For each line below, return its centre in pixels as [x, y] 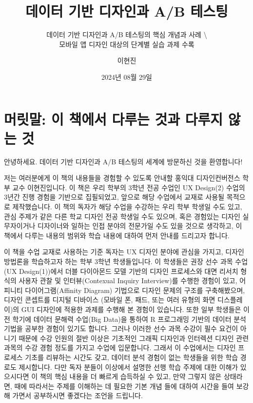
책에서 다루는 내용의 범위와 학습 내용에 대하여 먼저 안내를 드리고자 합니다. [117, 235]
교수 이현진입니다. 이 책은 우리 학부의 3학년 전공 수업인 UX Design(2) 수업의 [129, 187]
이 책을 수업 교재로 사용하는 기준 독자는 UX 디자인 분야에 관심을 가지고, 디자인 [124, 252]
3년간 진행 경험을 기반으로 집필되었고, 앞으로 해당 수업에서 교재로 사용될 [114, 197]
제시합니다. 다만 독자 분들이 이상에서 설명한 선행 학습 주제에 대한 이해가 [128, 367]
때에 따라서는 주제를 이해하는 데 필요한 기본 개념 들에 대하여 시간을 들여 [124, 386]
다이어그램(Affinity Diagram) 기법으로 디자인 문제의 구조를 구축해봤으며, [135, 290]
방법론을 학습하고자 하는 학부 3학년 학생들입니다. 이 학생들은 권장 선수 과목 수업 [126, 261]
